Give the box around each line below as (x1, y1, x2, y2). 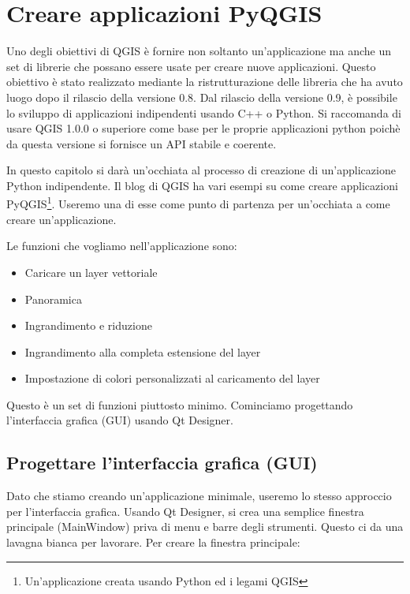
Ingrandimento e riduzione (24, 317, 152, 334)
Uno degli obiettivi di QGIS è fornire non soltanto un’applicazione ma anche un (6, 43, 391, 59)
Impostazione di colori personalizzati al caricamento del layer (24, 370, 320, 387)
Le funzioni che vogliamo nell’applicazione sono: (6, 237, 237, 254)
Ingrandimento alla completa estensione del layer (24, 343, 261, 360)
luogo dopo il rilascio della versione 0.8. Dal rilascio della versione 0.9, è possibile (6, 88, 397, 105)
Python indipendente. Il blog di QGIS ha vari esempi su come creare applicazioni (6, 177, 398, 193)
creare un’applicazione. (6, 211, 117, 227)
